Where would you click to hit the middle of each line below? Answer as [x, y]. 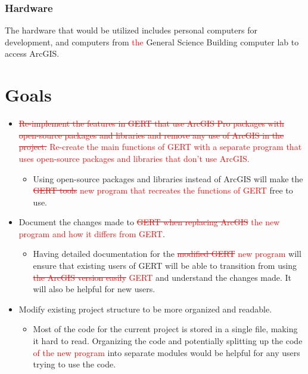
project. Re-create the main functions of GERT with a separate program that [160, 147]
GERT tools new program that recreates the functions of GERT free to [163, 190]
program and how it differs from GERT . [92, 233]
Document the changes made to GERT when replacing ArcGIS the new [149, 222]
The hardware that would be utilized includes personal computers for [131, 30]
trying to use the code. [74, 364]
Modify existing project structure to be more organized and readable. [145, 309]
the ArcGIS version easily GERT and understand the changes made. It [162, 277]
